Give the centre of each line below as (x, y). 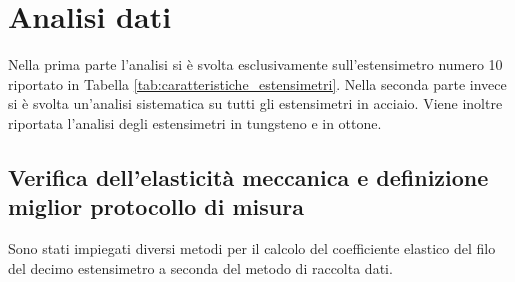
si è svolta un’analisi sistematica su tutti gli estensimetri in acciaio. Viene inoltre (255, 103)
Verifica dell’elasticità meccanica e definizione (248, 176)
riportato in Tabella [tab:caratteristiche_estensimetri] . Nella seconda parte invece (257, 83)
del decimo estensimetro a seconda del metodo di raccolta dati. (200, 267)
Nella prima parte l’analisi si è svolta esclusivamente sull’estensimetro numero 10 (255, 64)
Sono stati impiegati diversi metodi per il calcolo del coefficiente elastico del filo (252, 248)
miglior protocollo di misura (156, 206)
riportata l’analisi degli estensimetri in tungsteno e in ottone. (195, 122)
